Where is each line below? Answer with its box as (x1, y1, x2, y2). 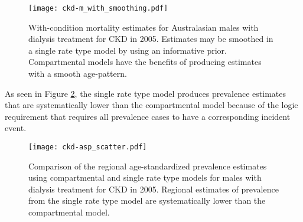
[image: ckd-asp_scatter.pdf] (28, 143, 147, 151)
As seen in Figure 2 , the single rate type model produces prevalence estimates (5, 87, 286, 99)
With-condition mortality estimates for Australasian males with (28, 21, 259, 33)
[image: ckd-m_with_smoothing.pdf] (28, 4, 168, 12)
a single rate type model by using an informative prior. (28, 44, 227, 56)
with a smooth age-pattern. (28, 67, 127, 80)
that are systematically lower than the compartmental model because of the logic (5, 99, 298, 111)
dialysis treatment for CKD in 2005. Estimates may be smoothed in (28, 32, 273, 45)
